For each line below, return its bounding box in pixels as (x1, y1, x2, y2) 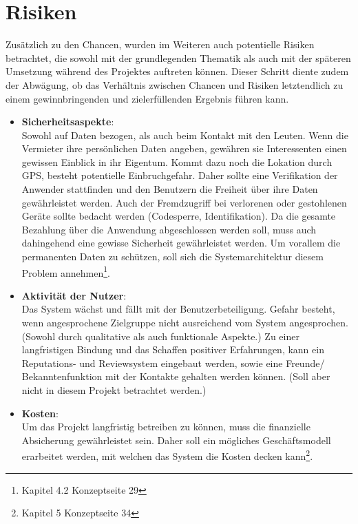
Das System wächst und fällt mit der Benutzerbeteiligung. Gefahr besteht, (21, 302, 335, 316)
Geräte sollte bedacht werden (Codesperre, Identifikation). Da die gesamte (21, 209, 336, 223)
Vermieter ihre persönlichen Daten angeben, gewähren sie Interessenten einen (21, 141, 347, 156)
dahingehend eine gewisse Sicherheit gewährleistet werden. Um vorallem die (21, 235, 341, 250)
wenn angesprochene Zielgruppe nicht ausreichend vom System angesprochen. (21, 315, 348, 330)
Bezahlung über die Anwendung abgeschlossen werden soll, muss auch (21, 222, 317, 236)
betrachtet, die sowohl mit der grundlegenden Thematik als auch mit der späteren (6, 50, 351, 65)
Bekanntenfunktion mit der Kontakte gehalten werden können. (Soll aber (21, 369, 330, 384)
